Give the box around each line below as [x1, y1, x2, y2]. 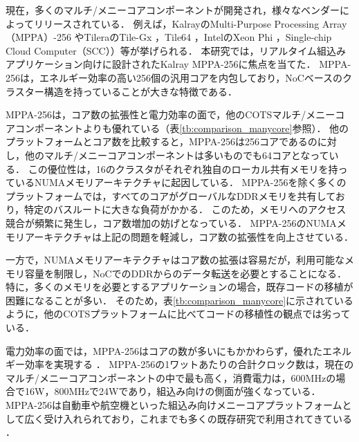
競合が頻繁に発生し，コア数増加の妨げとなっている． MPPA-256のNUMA [6, 215, 337, 230]
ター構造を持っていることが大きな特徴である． [24, 84, 237, 98]
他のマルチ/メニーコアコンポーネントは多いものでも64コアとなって [24, 147, 329, 162]
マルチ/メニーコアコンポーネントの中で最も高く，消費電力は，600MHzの [6, 370, 336, 385]
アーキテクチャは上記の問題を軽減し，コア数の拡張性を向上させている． [24, 229, 354, 243]
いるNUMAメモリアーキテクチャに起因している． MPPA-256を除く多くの [15, 175, 347, 190]
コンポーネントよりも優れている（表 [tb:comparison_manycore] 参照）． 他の [15, 120, 349, 135]
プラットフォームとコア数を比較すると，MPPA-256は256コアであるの [6, 134, 317, 149]
